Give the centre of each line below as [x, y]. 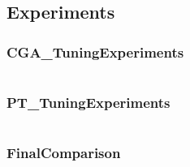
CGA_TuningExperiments [95, 51]
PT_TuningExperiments [89, 102]
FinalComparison [64, 153]
